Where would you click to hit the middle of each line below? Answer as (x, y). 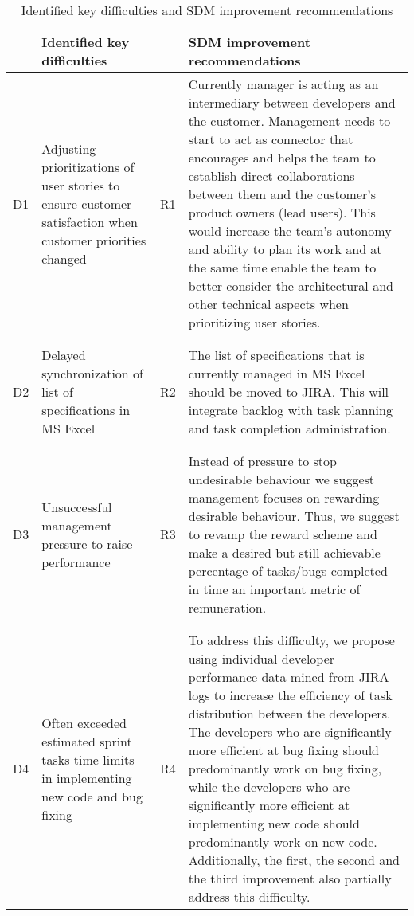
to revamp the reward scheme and (283, 534)
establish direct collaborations (271, 176)
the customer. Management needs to (289, 121)
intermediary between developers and (292, 102)
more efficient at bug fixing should (284, 750)
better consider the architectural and (291, 286)
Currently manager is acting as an (283, 84)
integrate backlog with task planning (290, 410)
